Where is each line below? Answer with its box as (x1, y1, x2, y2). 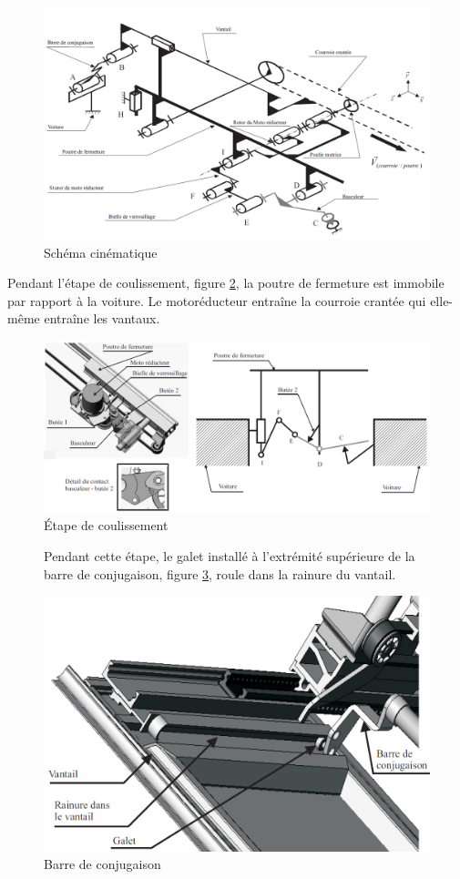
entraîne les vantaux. (44, 309, 160, 328)
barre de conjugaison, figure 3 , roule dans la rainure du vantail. (44, 564, 396, 583)
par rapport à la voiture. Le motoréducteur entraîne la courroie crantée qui (7, 291, 426, 310)
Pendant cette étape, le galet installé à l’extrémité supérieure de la (44, 547, 415, 566)
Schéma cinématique (44, 242, 158, 261)
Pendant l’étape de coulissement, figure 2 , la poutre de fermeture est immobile (7, 273, 445, 292)
